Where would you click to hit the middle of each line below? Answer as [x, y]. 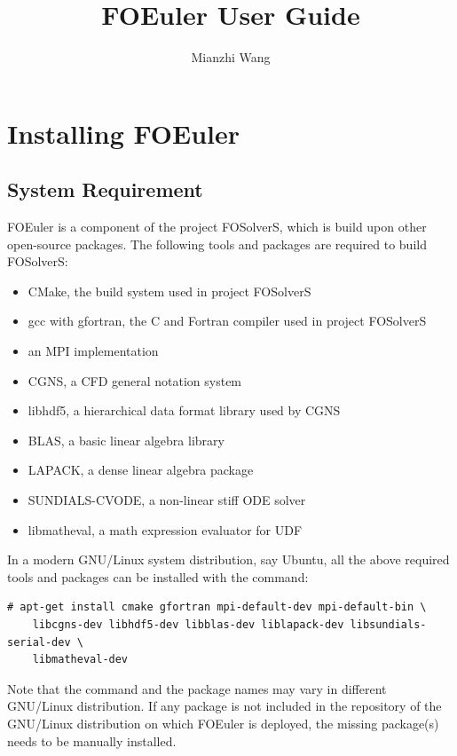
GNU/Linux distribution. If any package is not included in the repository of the [225, 706]
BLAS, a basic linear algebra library [126, 440]
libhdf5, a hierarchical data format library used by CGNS [184, 410]
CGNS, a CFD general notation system [135, 380]
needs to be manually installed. [92, 740]
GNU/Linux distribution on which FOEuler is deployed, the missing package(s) [223, 723]
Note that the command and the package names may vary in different [197, 688]
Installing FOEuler [124, 133]
